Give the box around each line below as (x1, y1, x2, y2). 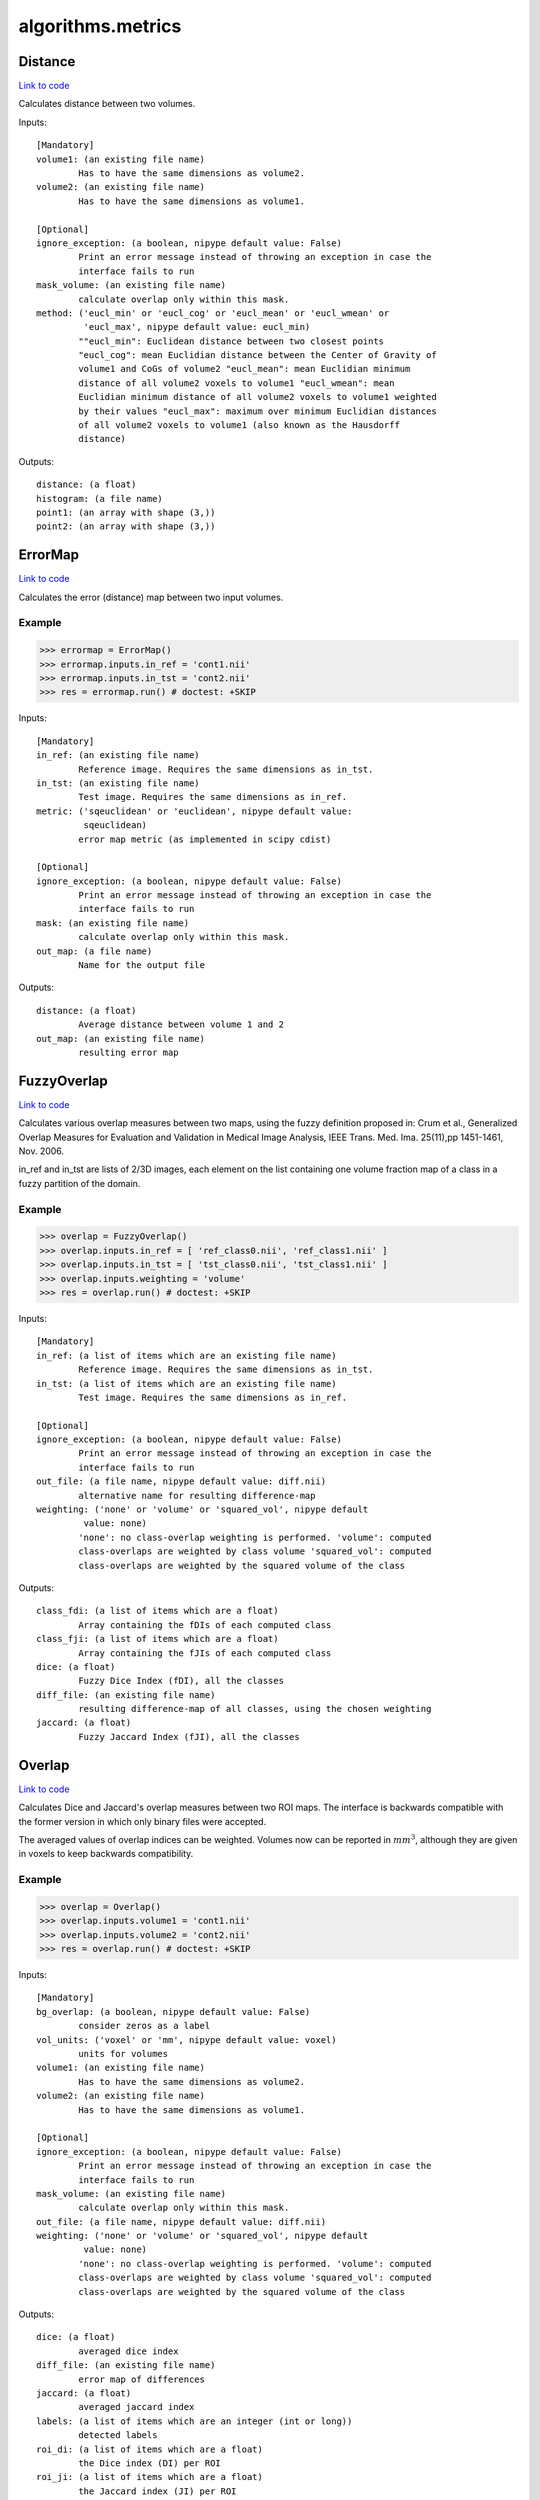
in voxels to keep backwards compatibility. (18, 1848, 194, 1860)
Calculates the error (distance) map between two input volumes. (18, 591, 284, 603)
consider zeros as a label (78, 2020, 211, 2032)
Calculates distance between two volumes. (18, 98, 196, 110)
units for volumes (78, 2048, 169, 2059)
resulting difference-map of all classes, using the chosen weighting (78, 1703, 432, 1715)
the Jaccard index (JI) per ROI (78, 2485, 237, 2497)
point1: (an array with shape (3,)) (36, 507, 216, 518)
